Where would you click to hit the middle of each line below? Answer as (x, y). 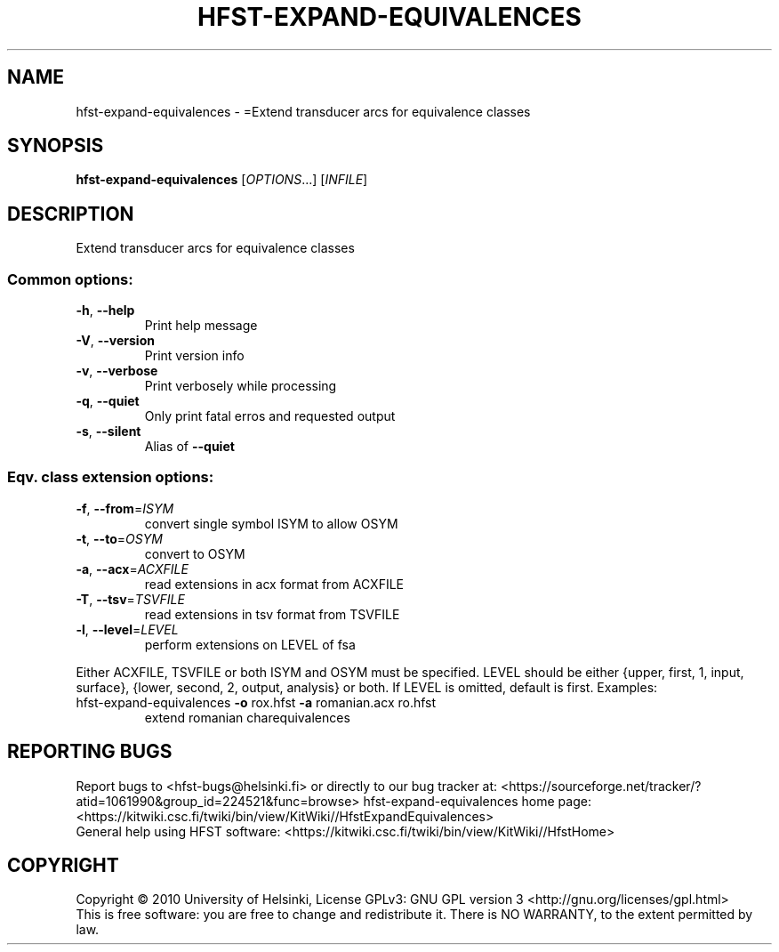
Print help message (201, 326)
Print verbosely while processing (241, 386)
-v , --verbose (117, 371)
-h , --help (105, 311)
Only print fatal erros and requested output (270, 416)
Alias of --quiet (189, 447)
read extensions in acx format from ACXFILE (274, 584)
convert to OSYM (195, 553)
